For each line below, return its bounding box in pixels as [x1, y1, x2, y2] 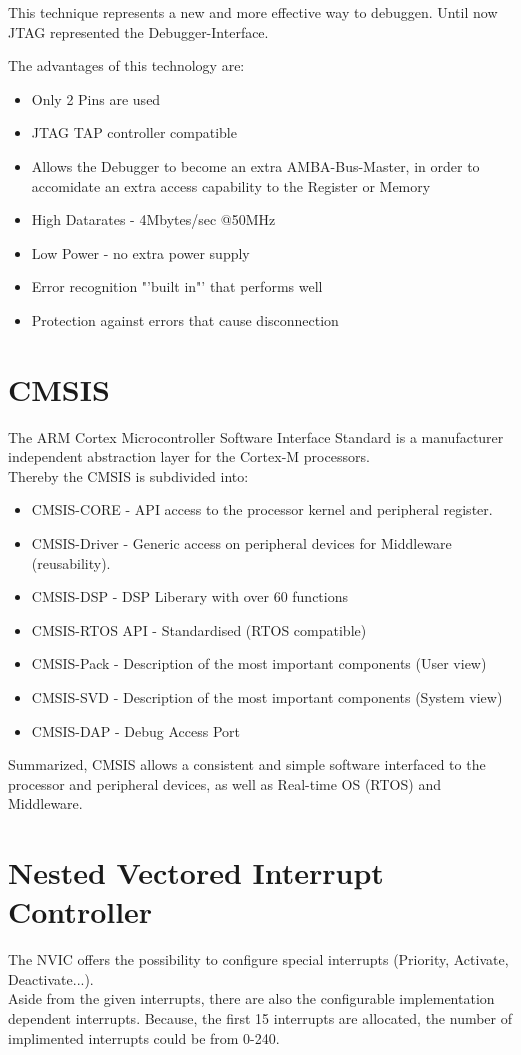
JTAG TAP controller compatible [31, 122, 237, 143]
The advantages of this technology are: [8, 55, 245, 76]
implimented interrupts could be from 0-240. [8, 1027, 280, 1048]
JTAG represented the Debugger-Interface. [8, 21, 269, 42]
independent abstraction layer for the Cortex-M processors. [8, 446, 370, 467]
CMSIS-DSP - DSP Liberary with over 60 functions [31, 586, 348, 607]
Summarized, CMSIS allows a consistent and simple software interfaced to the [8, 754, 486, 775]
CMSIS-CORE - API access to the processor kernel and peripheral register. [31, 499, 493, 520]
